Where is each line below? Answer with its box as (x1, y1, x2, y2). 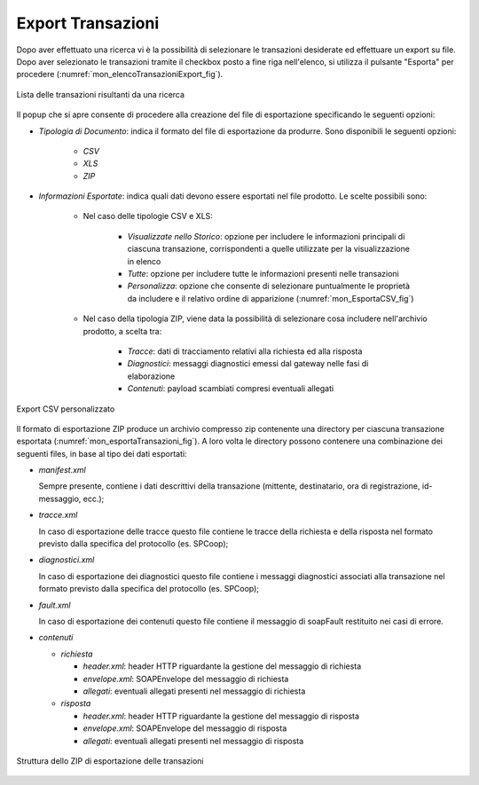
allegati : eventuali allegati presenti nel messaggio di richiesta (82, 686, 306, 696)
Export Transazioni (16, 13, 160, 33)
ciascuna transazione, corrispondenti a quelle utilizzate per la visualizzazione (127, 244, 410, 255)
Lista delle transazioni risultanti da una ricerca (16, 89, 185, 99)
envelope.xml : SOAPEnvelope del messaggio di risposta (82, 723, 287, 734)
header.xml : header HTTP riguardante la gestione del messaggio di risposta (82, 710, 359, 721)
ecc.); (82, 493, 105, 504)
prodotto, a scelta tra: (82, 326, 162, 336)
